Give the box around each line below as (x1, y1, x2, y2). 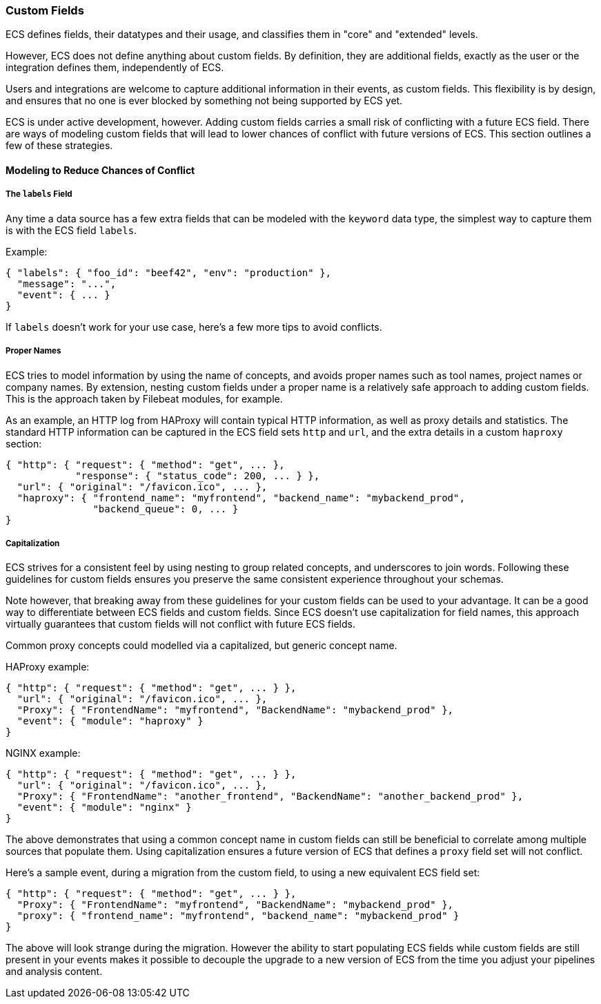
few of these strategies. (6, 139, 113, 152)
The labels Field (6, 189, 72, 200)
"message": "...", (17, 278, 117, 289)
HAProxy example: (6, 661, 90, 673)
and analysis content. (6, 965, 103, 978)
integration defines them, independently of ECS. (6, 61, 224, 74)
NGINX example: (6, 747, 81, 760)
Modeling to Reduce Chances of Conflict (6, 164, 195, 176)
